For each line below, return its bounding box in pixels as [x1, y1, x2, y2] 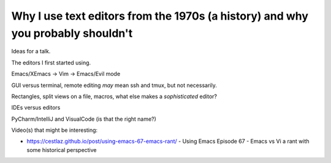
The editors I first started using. [11, 59, 91, 66]
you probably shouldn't [11, 26, 133, 40]
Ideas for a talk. [11, 48, 51, 55]
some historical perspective [26, 146, 97, 153]
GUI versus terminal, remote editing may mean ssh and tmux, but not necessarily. [11, 81, 217, 89]
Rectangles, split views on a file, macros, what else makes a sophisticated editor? [11, 93, 218, 100]
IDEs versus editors [11, 104, 61, 112]
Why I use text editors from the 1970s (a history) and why [11, 9, 309, 23]
